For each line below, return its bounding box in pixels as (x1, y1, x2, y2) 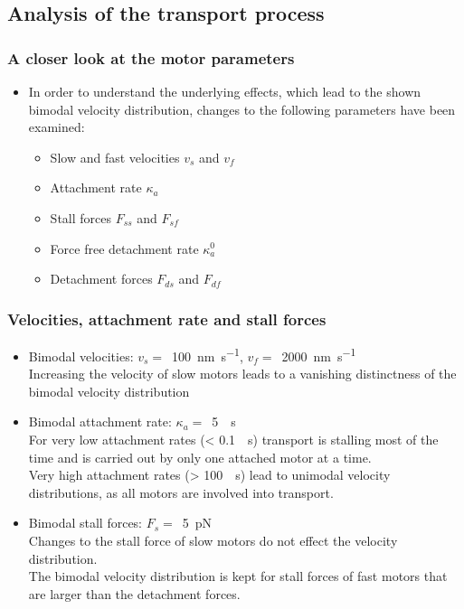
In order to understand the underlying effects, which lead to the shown (28, 82, 421, 100)
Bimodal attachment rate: (28, 412, 172, 431)
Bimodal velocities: (28, 346, 134, 365)
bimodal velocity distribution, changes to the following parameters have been (28, 99, 456, 118)
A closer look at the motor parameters (7, 46, 295, 69)
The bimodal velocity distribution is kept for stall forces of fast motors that (28, 567, 448, 586)
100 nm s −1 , (172, 343, 243, 365)
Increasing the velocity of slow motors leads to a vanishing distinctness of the (28, 364, 457, 383)
